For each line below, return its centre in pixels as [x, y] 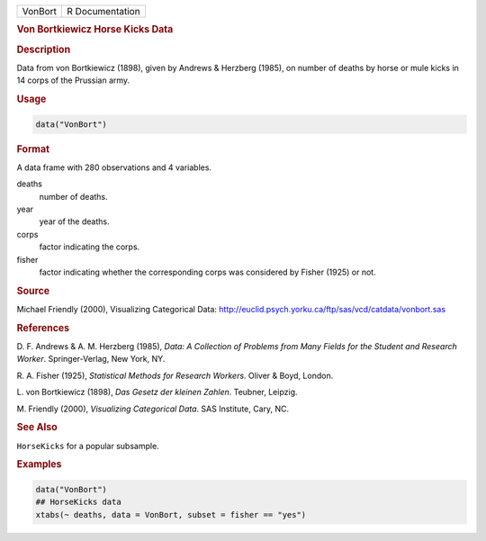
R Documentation [103, 11]
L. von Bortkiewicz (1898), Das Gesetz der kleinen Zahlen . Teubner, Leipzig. [157, 392]
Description [44, 50]
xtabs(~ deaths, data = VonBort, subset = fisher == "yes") [171, 514]
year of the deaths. [74, 221]
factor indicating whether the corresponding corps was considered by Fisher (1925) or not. [208, 272]
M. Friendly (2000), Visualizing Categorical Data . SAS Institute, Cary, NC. [153, 409]
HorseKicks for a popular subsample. [88, 446]
